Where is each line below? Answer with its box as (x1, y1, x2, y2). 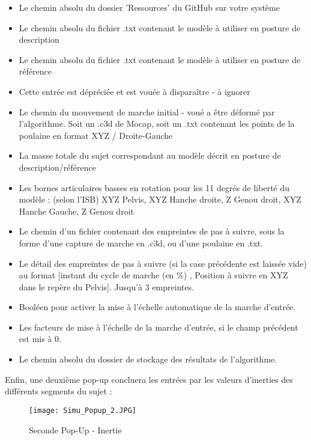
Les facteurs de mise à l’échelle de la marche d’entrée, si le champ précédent (19, 320, 298, 333)
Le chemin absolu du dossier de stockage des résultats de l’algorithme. (19, 353, 277, 365)
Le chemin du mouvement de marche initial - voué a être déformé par (19, 105, 275, 118)
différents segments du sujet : (5, 385, 112, 397)
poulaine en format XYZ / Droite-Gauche (19, 129, 173, 141)
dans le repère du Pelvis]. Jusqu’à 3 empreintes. (19, 280, 195, 293)
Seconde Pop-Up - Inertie (29, 423, 122, 436)
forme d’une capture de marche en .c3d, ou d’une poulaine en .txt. (19, 236, 263, 249)
